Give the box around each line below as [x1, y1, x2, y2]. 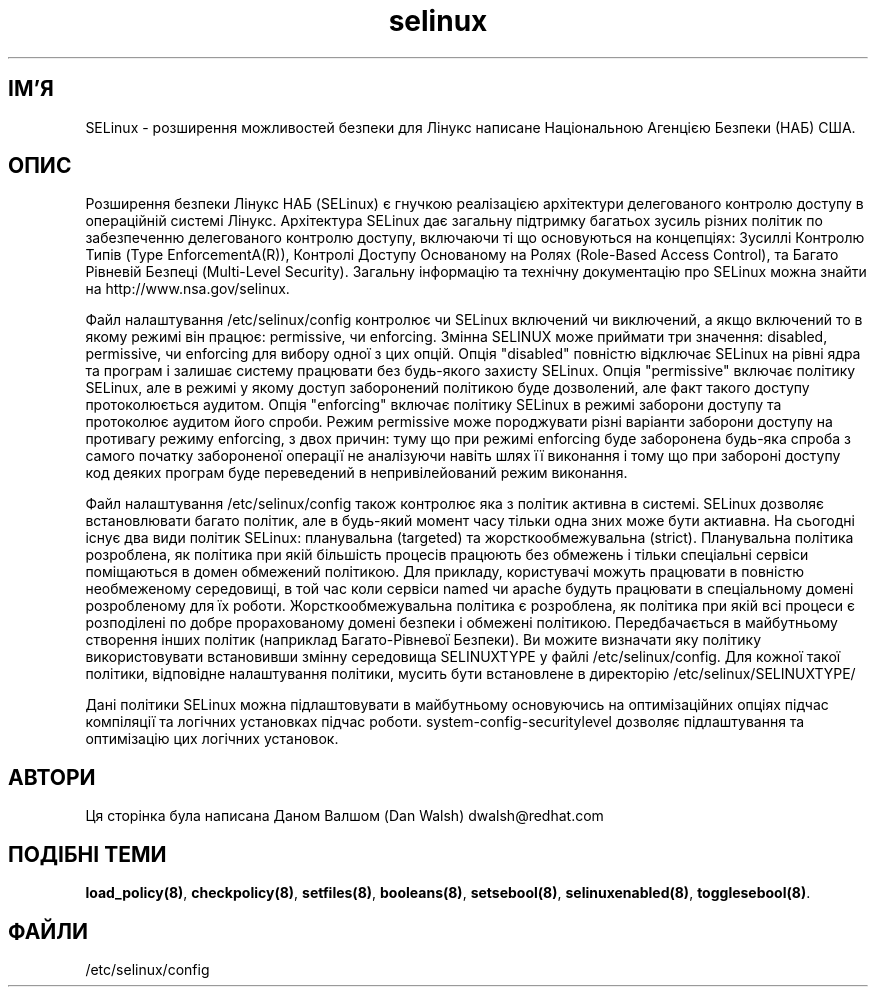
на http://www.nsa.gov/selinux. [85, 280, 290, 298]
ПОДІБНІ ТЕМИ [8, 841, 167, 867]
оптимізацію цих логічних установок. [85, 730, 339, 748]
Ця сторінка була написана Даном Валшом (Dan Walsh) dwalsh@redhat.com [85, 807, 604, 825]
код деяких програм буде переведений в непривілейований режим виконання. [85, 464, 628, 482]
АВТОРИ [8, 764, 96, 790]
